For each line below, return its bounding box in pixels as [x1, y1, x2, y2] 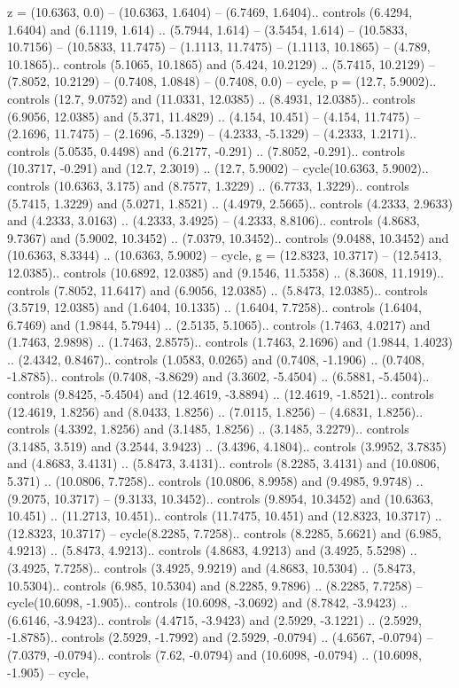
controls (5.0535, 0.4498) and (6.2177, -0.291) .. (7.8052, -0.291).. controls [7, 141, 406, 160]
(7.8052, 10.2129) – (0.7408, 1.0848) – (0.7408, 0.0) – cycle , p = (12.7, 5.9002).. [7, 72, 437, 90]
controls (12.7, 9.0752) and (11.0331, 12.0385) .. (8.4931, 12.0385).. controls [7, 89, 416, 107]
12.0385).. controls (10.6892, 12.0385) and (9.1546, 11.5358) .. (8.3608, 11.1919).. [7, 262, 444, 281]
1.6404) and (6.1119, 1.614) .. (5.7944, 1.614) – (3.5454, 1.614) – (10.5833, [7, 20, 408, 38]
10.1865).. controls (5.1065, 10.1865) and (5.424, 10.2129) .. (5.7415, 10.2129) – [7, 54, 435, 73]
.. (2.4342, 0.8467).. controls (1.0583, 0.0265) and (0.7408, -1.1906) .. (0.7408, [7, 349, 425, 368]
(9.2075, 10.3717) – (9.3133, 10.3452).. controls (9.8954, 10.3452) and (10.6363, [7, 489, 434, 507]
